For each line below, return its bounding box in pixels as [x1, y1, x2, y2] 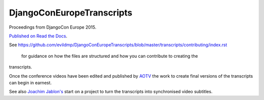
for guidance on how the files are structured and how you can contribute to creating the [21, 53, 198, 59]
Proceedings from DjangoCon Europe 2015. [9, 24, 96, 30]
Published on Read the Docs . [9, 33, 67, 39]
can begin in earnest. [9, 80, 52, 85]
